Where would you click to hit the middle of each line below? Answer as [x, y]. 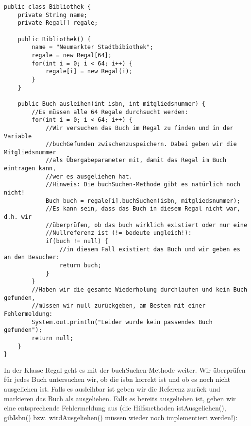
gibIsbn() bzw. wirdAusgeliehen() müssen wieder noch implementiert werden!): [121, 417]
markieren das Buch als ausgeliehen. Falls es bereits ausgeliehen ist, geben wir [120, 398]
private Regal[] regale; [58, 23]
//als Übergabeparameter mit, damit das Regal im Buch [136, 160]
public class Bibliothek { [47, 7]
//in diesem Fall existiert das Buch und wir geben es [150, 249]
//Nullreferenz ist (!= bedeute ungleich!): [118, 233]
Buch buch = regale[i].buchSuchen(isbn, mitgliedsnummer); [143, 201]
